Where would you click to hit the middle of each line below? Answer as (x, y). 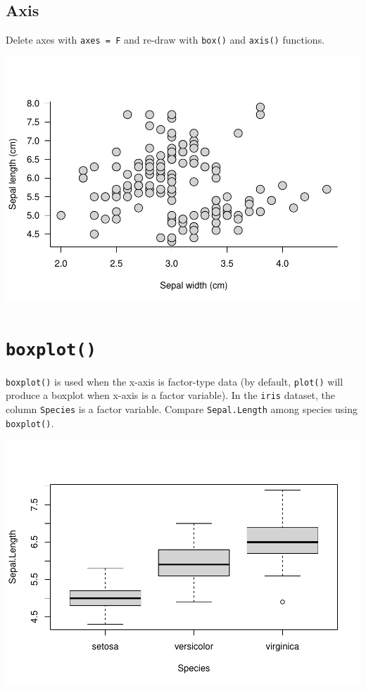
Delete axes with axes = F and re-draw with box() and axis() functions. (165, 40)
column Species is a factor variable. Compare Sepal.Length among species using (182, 408)
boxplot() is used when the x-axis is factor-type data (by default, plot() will (175, 381)
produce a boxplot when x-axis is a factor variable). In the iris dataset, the (171, 395)
